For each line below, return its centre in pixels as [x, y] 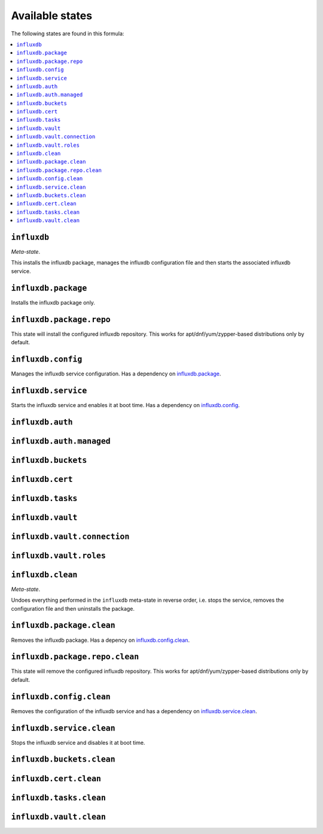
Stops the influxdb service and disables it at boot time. [78, 742]
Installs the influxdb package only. [53, 302]
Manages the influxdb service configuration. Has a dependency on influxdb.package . [116, 374]
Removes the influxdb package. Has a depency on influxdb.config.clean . [100, 640]
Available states [52, 16]
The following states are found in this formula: [68, 34]
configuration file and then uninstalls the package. [73, 608]
